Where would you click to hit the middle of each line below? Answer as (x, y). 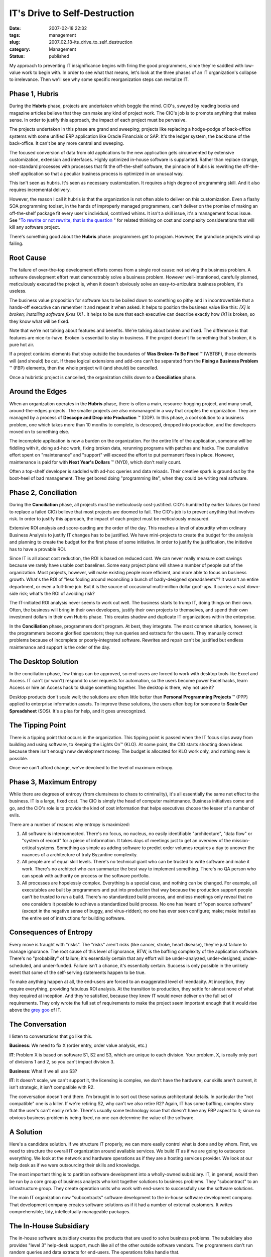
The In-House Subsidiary (49, 1226)
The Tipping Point (38, 725)
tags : (15, 35)
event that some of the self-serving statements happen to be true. (77, 972)
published (59, 56)
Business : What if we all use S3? (43, 1071)
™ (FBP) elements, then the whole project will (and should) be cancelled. (84, 368)
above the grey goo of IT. (35, 1010)
